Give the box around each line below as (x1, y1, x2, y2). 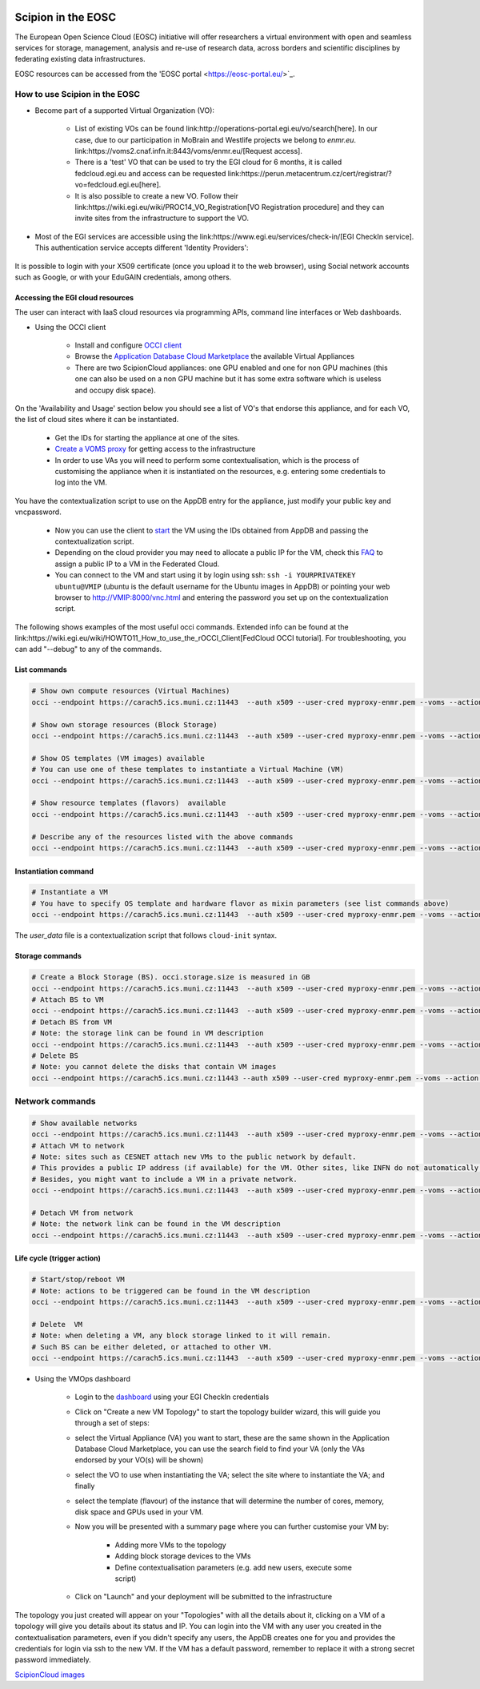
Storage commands (14, 951, 82, 961)
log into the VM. (54, 477, 108, 488)
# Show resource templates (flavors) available (31, 798, 226, 808)
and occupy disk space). (74, 385, 156, 395)
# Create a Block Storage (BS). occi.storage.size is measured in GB (31, 973, 310, 982)
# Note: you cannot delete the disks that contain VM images (31, 1062, 277, 1072)
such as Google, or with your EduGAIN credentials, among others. (14, 272, 232, 282)
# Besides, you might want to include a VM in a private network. (31, 1174, 298, 1184)
